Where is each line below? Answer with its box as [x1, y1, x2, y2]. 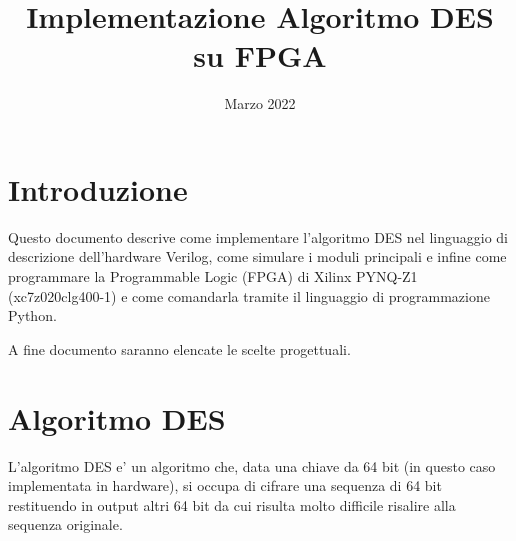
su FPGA [193, 35, 327, 76]
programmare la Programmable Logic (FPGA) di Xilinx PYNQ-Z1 [8, 266, 418, 287]
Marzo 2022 [224, 93, 296, 114]
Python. [8, 305, 57, 326]
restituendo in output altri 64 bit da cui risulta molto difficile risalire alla [8, 494, 456, 515]
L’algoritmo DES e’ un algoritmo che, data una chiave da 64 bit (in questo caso [8, 455, 496, 476]
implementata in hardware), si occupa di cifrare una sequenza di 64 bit [8, 475, 442, 496]
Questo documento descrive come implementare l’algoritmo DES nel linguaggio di [8, 226, 508, 247]
